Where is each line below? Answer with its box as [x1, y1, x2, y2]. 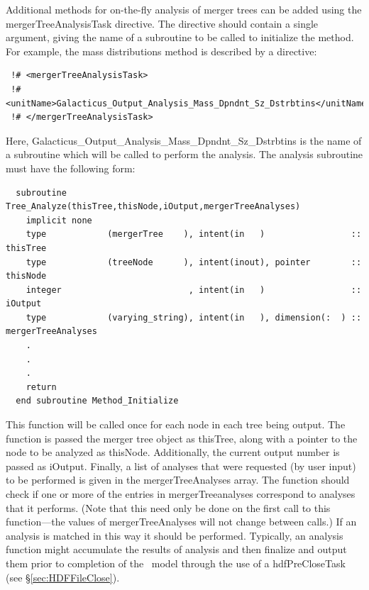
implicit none [26, 215, 92, 226]
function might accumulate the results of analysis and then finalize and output [6, 542, 347, 557]
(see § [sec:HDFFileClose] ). [6, 569, 120, 584]
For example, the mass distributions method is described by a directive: [6, 43, 317, 58]
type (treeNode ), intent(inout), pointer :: [26, 257, 362, 267]
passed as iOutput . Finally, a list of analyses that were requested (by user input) [6, 458, 356, 473]
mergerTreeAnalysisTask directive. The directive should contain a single [6, 16, 319, 30]
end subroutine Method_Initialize [16, 396, 179, 406]
